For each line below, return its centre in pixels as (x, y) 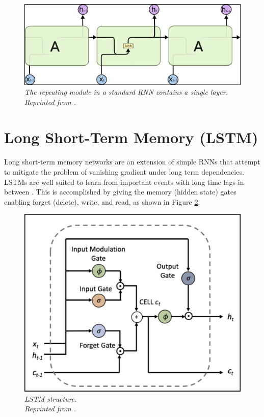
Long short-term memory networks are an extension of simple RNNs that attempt (132, 162)
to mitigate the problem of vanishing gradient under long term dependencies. (124, 171)
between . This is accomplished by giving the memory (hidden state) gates (120, 192)
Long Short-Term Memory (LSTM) (131, 137)
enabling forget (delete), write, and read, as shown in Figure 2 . (102, 201)
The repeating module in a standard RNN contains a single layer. (126, 92)
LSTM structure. (51, 398)
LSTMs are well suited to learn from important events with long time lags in (124, 182)
